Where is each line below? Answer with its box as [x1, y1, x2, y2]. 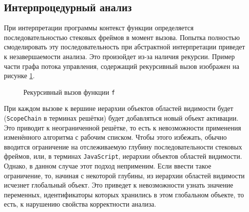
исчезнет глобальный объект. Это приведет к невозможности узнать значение [4, 180, 233, 190]
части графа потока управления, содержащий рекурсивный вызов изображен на [4, 61, 239, 71]
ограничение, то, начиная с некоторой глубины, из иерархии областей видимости [4, 170, 245, 180]
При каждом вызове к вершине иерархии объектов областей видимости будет [4, 103, 233, 113]
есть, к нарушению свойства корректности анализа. [4, 199, 156, 209]
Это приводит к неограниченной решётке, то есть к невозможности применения [4, 122, 241, 132]
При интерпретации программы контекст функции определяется [4, 22, 194, 33]
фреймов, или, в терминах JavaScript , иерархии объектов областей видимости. [4, 151, 242, 161]
